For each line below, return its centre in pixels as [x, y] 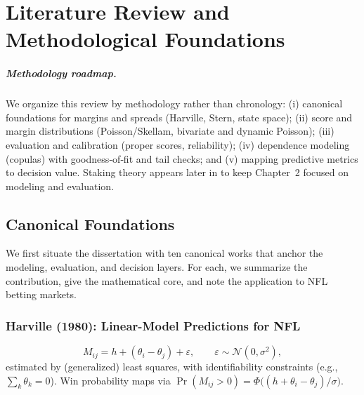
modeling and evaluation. [60, 186]
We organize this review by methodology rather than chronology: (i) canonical [174, 103]
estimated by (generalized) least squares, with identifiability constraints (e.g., [172, 367]
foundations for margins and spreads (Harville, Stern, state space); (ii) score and [179, 117]
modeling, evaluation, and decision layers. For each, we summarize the [157, 267]
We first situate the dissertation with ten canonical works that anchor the [164, 253]
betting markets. [41, 294]
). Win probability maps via [110, 380]
